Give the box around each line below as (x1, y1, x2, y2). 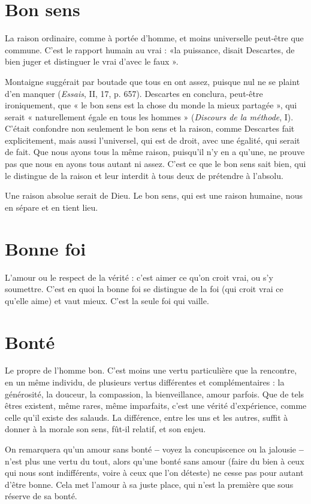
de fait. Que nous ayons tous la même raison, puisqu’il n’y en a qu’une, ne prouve (5, 145, 305, 158)
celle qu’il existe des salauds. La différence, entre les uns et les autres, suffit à (5, 411, 288, 423)
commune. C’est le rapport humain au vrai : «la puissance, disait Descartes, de (5, 43, 295, 56)
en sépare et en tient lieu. (5, 201, 98, 213)
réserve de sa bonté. (5, 490, 77, 502)
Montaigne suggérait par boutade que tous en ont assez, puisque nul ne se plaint (5, 75, 300, 87)
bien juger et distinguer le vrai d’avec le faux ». (5, 55, 179, 68)
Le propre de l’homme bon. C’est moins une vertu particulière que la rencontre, (5, 364, 297, 377)
